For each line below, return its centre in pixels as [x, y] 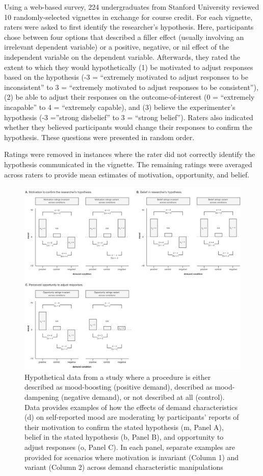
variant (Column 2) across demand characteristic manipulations [124, 467]
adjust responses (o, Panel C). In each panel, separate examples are [130, 447]
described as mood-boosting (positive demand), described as [119, 387]
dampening [42, 397]
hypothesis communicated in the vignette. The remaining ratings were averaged [128, 164]
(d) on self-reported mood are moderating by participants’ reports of [132, 417]
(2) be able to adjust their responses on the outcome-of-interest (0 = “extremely [129, 97]
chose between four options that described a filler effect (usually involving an [124, 37]
